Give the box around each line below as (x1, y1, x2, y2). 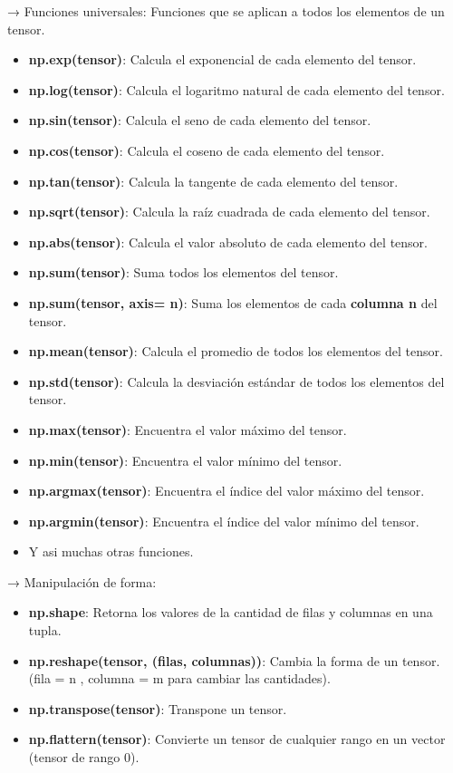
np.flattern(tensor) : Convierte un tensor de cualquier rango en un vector (28, 730, 446, 749)
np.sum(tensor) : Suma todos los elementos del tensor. (28, 263, 339, 282)
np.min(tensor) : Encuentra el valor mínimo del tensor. (28, 450, 342, 469)
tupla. (28, 621, 62, 640)
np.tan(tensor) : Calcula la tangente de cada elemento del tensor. (28, 171, 399, 190)
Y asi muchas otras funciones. (28, 542, 194, 561)
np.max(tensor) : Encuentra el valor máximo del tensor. (28, 420, 347, 439)
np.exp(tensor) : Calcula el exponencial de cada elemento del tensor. (28, 50, 417, 69)
